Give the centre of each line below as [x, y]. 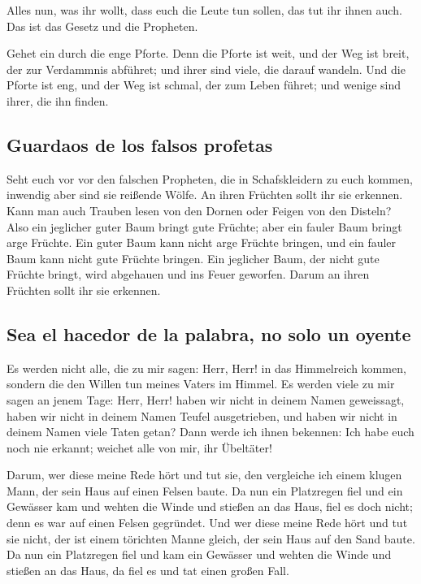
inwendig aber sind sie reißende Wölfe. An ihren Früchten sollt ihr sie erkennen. [205, 195]
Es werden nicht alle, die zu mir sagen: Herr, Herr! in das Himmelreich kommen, [206, 368]
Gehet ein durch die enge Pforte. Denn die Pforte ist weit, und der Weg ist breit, [208, 53]
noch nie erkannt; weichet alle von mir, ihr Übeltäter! [139, 447]
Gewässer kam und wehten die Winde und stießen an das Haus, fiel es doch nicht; [210, 506]
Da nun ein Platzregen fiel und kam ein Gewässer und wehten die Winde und [199, 554]
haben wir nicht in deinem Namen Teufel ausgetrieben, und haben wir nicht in [202, 415]
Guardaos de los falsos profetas [140, 144]
